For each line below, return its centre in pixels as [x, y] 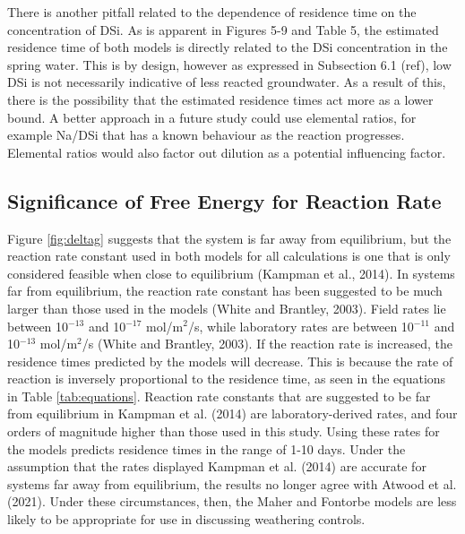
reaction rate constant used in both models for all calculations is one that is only [229, 256]
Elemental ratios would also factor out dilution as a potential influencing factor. [227, 152]
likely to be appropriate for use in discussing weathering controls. [186, 519]
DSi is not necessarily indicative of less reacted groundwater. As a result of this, [227, 82]
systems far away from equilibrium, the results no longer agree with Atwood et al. [232, 483]
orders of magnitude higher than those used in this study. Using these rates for [224, 431]
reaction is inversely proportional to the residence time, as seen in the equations [227, 379]
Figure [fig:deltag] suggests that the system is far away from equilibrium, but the [229, 238]
